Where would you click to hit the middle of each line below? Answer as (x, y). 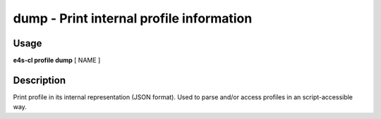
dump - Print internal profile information (133, 18)
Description (40, 80)
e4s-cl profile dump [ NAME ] (57, 61)
